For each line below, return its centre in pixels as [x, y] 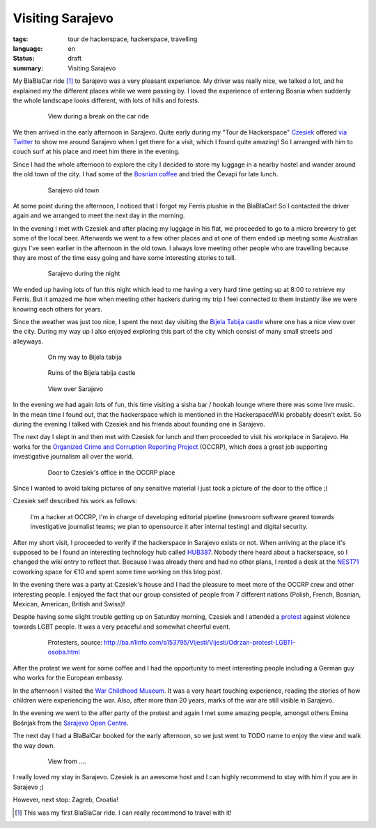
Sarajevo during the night [84, 274]
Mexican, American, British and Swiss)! [69, 604]
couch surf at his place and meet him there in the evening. [96, 152]
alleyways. [28, 341]
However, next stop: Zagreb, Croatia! [65, 800]
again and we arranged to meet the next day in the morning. [99, 215]
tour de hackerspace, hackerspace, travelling [133, 39]
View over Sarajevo [76, 389]
